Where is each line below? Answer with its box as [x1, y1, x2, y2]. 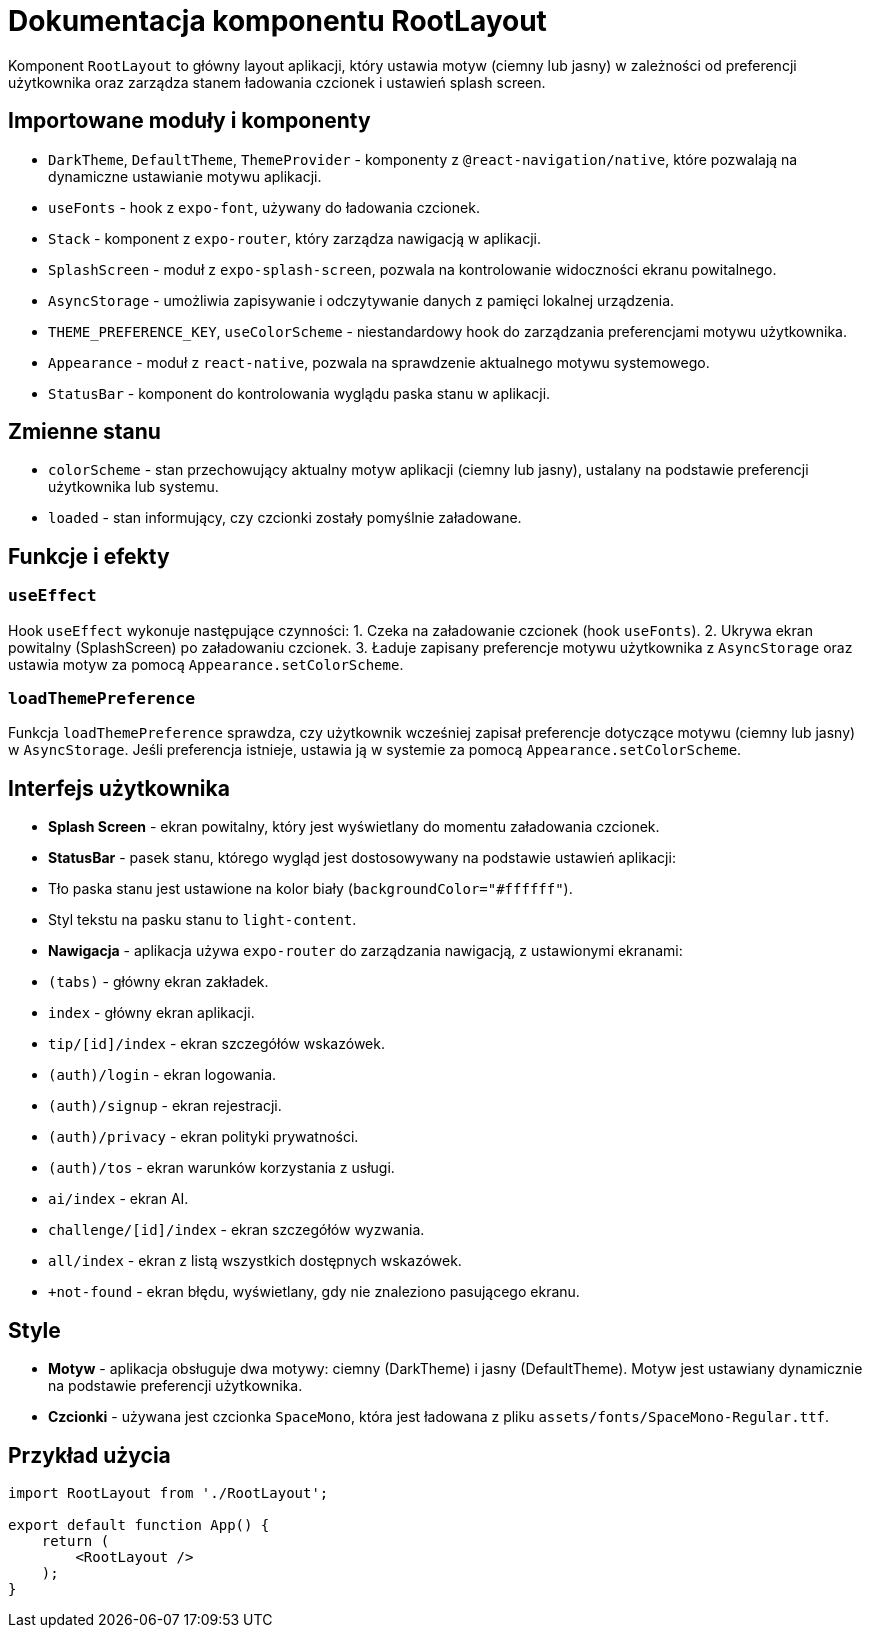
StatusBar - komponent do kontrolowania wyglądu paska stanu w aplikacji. [48, 384, 551, 402]
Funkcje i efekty [8, 543, 170, 569]
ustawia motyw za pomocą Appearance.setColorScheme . [8, 655, 404, 673]
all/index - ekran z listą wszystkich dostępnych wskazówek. [48, 1252, 462, 1270]
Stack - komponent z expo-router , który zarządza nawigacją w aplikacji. [48, 229, 542, 247]
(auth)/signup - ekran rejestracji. [48, 1097, 282, 1115]
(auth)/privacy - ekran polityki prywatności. [48, 1128, 359, 1146]
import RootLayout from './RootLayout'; [8, 1484, 329, 1501]
